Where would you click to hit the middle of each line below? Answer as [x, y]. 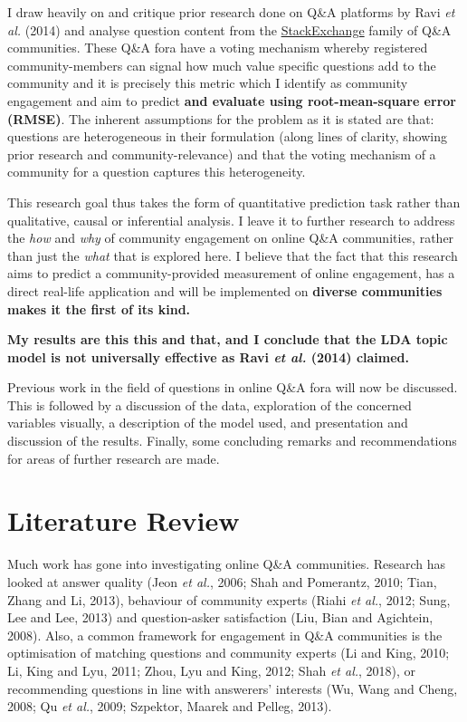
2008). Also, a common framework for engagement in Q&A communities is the [225, 635]
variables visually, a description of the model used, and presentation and [208, 423]
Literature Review [124, 520]
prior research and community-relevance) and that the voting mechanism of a [222, 154]
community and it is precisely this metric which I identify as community [208, 83]
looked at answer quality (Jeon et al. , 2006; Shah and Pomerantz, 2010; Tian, [222, 581]
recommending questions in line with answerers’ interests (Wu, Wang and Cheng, [233, 688]
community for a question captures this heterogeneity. [157, 172]
